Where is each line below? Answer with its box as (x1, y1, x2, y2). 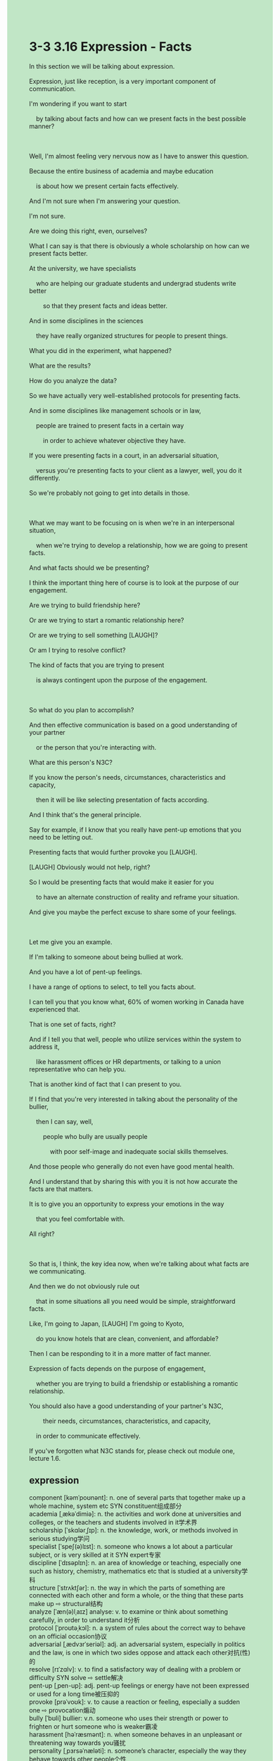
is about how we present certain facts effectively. (35, 182, 179, 190)
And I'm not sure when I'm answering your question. (29, 197, 181, 205)
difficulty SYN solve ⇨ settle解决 (29, 1673, 124, 1681)
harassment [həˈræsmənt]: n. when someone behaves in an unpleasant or (29, 1730, 243, 1738)
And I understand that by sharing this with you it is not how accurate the (29, 1177, 238, 1186)
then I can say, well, (35, 1117, 94, 1126)
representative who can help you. (29, 1064, 126, 1074)
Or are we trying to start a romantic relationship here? (29, 616, 185, 624)
